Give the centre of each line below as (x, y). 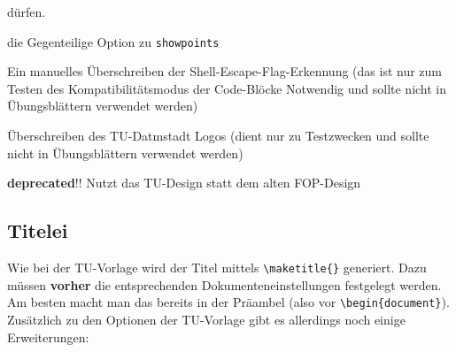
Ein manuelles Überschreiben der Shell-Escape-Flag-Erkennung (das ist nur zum (224, 71)
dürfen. (27, 11)
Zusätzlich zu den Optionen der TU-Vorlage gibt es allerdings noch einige (206, 319)
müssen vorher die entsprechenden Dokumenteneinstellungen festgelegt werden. (224, 284)
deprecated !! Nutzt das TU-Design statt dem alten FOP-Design (184, 183)
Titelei (38, 230)
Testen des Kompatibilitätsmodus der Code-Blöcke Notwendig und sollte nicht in (227, 88)
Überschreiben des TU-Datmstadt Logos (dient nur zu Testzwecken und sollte (218, 136)
